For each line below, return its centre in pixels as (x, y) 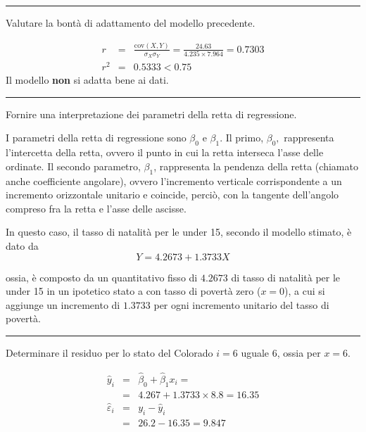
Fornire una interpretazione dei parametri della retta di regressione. (151, 114)
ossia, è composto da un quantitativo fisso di (102, 277)
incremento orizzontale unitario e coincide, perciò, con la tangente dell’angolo (172, 195)
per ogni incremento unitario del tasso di (241, 304)
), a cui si (305, 291)
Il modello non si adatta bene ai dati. (87, 80)
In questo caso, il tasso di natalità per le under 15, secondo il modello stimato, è (179, 232)
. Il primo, (242, 138)
